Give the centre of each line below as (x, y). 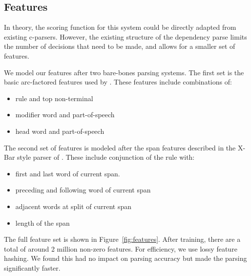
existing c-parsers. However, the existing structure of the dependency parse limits (125, 36)
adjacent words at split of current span (73, 206)
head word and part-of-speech (60, 131)
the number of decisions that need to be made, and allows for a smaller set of (120, 46)
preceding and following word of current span (83, 190)
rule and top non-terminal (54, 98)
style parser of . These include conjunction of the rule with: (106, 157)
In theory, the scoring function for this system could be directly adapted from (120, 27)
